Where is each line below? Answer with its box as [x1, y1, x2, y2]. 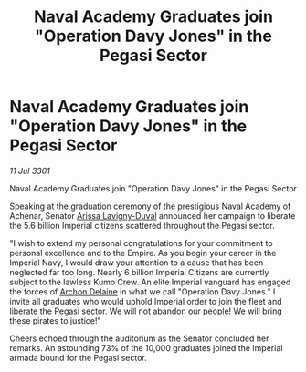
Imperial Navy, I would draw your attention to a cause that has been [9, 257, 264, 268]
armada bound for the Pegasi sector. [9, 352, 148, 363]
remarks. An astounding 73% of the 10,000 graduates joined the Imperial [9, 342, 283, 353]
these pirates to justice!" [9, 315, 102, 325]
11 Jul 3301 [9, 165, 50, 176]
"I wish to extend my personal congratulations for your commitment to [9, 237, 273, 248]
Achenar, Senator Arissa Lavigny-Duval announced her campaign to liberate [9, 210, 296, 221]
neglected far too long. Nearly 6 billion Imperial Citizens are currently [9, 266, 269, 277]
